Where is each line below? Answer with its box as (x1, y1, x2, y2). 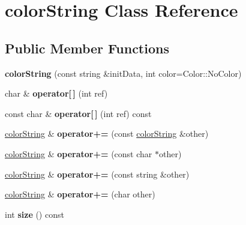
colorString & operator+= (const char (5, 147, 152, 160)
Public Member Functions (5, 38, 169, 57)
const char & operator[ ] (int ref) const (5, 107, 152, 119)
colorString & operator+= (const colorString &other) (5, 127, 209, 140)
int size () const (5, 208, 64, 220)
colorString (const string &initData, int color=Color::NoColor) (5, 67, 242, 79)
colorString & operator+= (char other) (5, 188, 155, 200)
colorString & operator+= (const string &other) (5, 167, 190, 180)
